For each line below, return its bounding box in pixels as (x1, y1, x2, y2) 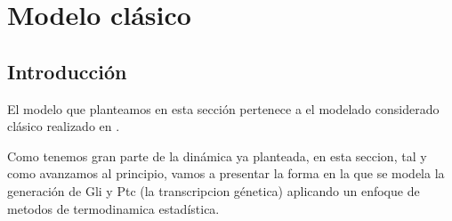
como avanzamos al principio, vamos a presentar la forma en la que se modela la (7, 164, 445, 183)
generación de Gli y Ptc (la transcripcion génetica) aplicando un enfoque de (7, 181, 420, 200)
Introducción (7, 57, 127, 85)
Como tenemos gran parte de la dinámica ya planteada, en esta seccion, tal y (7, 146, 427, 165)
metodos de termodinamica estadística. (7, 199, 220, 217)
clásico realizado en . (7, 117, 120, 135)
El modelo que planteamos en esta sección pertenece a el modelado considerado (7, 99, 440, 118)
